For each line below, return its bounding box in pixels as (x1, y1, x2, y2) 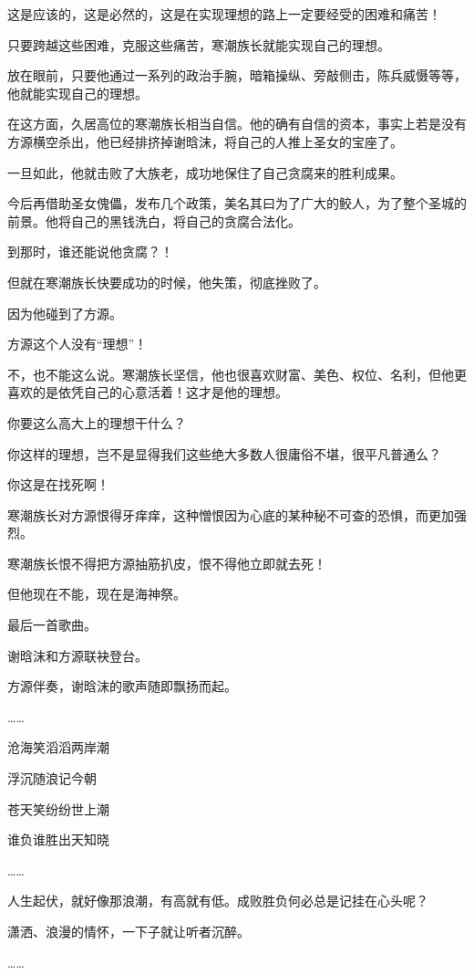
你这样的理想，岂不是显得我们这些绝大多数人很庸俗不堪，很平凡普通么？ (7, 444, 441, 463)
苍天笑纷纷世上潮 (7, 799, 109, 818)
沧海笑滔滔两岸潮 (7, 738, 109, 757)
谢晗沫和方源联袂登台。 (7, 645, 148, 665)
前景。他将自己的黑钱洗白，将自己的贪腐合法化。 (7, 211, 301, 230)
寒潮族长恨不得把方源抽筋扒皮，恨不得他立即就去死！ (7, 553, 326, 572)
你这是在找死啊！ (7, 475, 109, 494)
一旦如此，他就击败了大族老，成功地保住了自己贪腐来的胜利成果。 (7, 162, 403, 182)
